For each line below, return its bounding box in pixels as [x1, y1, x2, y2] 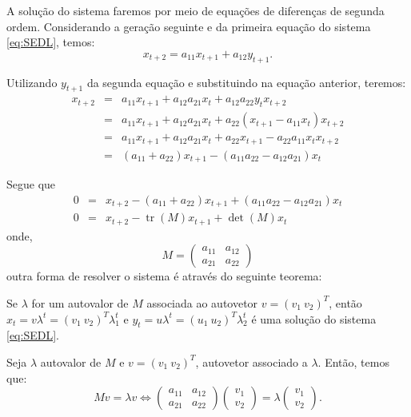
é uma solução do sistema [251, 310, 377, 327]
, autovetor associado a [195, 353, 308, 370]
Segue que [6, 176, 56, 193]
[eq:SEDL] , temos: [6, 34, 95, 50]
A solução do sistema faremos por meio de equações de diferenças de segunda [6, 2, 385, 18]
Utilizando [6, 73, 58, 90]
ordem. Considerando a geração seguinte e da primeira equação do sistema [6, 18, 371, 34]
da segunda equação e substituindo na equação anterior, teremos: [86, 73, 406, 90]
